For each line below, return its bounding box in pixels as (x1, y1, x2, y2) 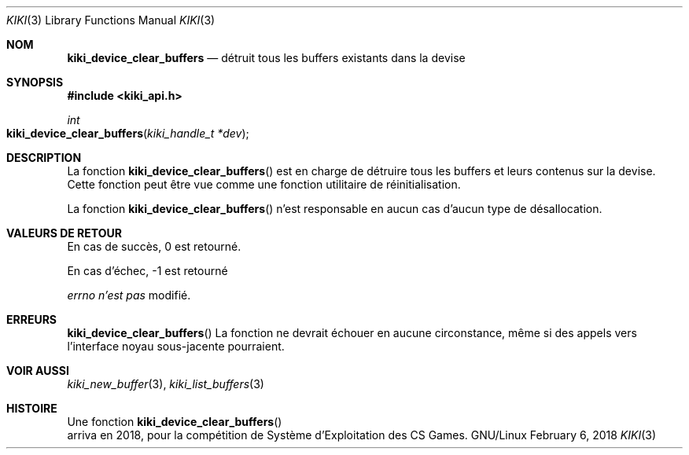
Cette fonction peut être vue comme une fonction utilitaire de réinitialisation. (67, 178, 461, 191)
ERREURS (6, 313, 57, 326)
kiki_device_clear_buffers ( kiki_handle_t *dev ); (6, 127, 249, 140)
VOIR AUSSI (6, 364, 69, 377)
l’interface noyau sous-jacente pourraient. (67, 339, 285, 353)
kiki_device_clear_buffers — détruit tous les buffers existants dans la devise (67, 51, 466, 64)
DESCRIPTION (6, 151, 82, 164)
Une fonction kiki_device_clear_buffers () (67, 415, 282, 428)
